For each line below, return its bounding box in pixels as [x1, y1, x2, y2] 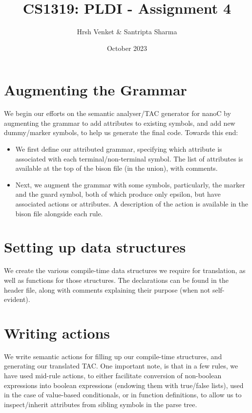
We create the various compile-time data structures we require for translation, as [4, 265, 246, 275]
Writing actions [4, 322, 110, 343]
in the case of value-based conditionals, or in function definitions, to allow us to [4, 390, 242, 400]
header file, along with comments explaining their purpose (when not [4, 284, 210, 295]
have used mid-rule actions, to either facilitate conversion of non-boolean [4, 370, 222, 380]
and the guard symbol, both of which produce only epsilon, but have [15, 189, 221, 199]
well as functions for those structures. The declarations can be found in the [4, 275, 229, 285]
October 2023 [106, 43, 147, 53]
